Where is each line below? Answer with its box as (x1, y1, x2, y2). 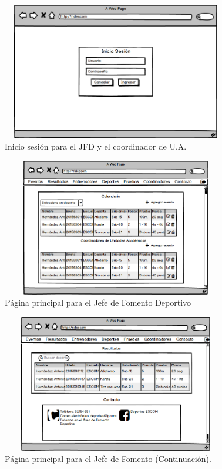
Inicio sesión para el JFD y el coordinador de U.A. (5, 140, 187, 153)
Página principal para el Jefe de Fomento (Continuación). (5, 453, 211, 465)
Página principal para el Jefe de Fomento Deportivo (5, 296, 191, 309)
